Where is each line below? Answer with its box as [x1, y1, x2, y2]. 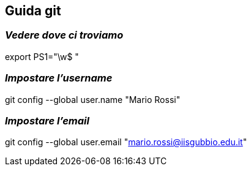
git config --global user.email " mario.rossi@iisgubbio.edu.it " [5, 137, 247, 148]
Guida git [5, 3, 61, 18]
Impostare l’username [5, 72, 113, 85]
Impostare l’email [5, 114, 89, 127]
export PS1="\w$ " [5, 51, 79, 62]
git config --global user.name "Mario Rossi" [5, 94, 181, 105]
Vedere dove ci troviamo [5, 29, 124, 42]
